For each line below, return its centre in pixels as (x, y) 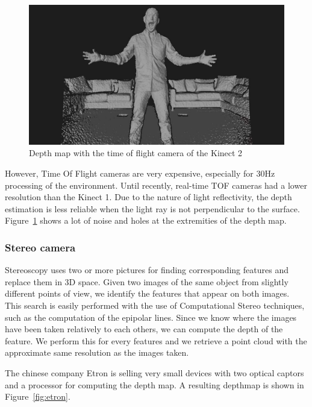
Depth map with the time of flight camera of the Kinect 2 (136, 153)
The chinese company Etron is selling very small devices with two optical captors (154, 373)
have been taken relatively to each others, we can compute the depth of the (144, 329)
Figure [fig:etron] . (38, 396)
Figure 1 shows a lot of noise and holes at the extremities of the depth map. (146, 220)
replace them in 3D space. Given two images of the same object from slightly (147, 281)
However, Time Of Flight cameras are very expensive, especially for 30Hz (140, 173)
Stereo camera (40, 247)
